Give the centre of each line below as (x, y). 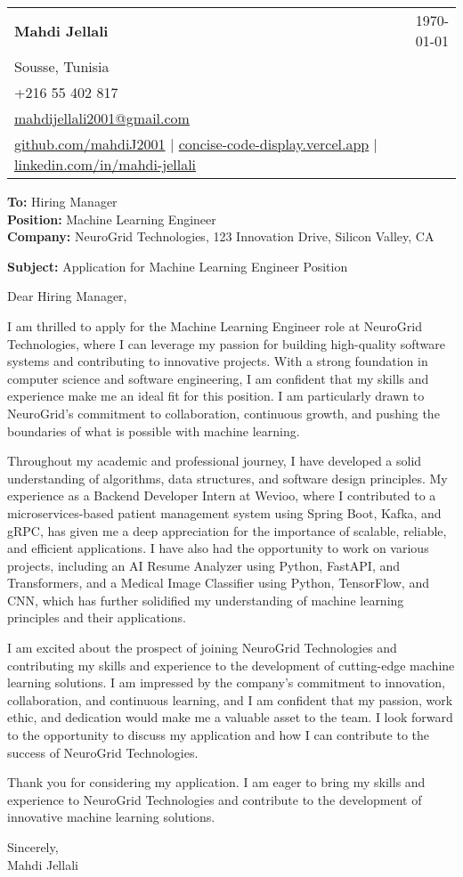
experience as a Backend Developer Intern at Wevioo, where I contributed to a (222, 495)
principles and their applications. (97, 617)
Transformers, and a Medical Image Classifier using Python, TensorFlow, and (218, 583)
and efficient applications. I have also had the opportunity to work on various (218, 548)
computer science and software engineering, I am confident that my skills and (218, 378)
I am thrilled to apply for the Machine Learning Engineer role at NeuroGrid (215, 325)
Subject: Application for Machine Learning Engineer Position (178, 266)
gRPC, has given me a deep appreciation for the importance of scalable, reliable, (227, 530)
